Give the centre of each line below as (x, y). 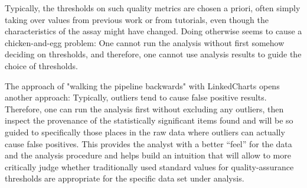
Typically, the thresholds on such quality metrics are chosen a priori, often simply (153, 8)
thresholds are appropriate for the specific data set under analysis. (125, 178)
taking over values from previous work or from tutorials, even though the (137, 19)
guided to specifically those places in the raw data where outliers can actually (145, 132)
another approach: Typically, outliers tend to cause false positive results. (136, 97)
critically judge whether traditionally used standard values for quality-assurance (149, 166)
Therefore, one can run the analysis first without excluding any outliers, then (144, 108)
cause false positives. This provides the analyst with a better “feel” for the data (148, 143)
